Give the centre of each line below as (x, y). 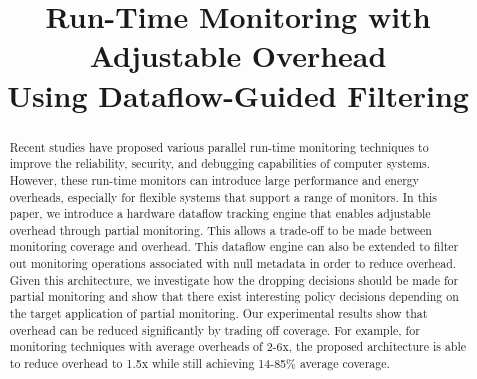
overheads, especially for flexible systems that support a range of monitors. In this (223, 196)
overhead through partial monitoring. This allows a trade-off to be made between (220, 229)
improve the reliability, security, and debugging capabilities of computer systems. (220, 163)
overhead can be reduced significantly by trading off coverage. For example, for (214, 329)
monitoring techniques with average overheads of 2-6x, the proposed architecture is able (238, 346)
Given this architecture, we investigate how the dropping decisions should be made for (234, 279)
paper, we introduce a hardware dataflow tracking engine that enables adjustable (220, 213)
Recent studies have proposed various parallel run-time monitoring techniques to (219, 146)
